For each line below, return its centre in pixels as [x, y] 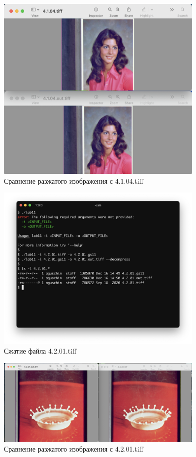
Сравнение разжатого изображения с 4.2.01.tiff [74, 449]
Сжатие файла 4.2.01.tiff [40, 351]
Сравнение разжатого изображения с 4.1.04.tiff [74, 180]
